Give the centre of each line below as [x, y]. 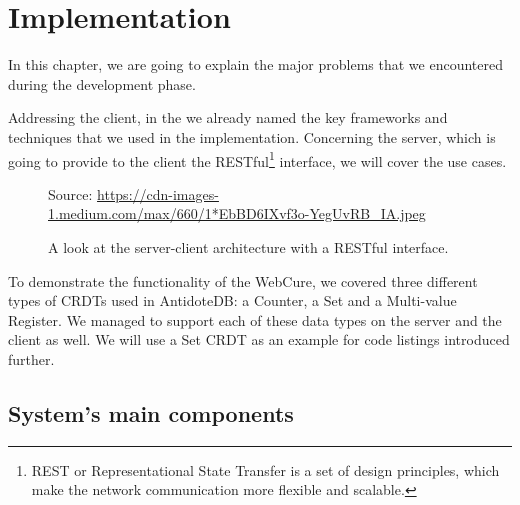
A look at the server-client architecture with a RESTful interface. [248, 246]
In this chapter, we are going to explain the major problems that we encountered [255, 64]
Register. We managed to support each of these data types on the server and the [255, 319]
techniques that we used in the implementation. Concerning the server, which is [252, 136]
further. [31, 358]
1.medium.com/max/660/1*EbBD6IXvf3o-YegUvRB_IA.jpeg [237, 213]
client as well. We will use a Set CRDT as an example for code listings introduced [259, 339]
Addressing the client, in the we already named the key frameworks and [228, 117]
